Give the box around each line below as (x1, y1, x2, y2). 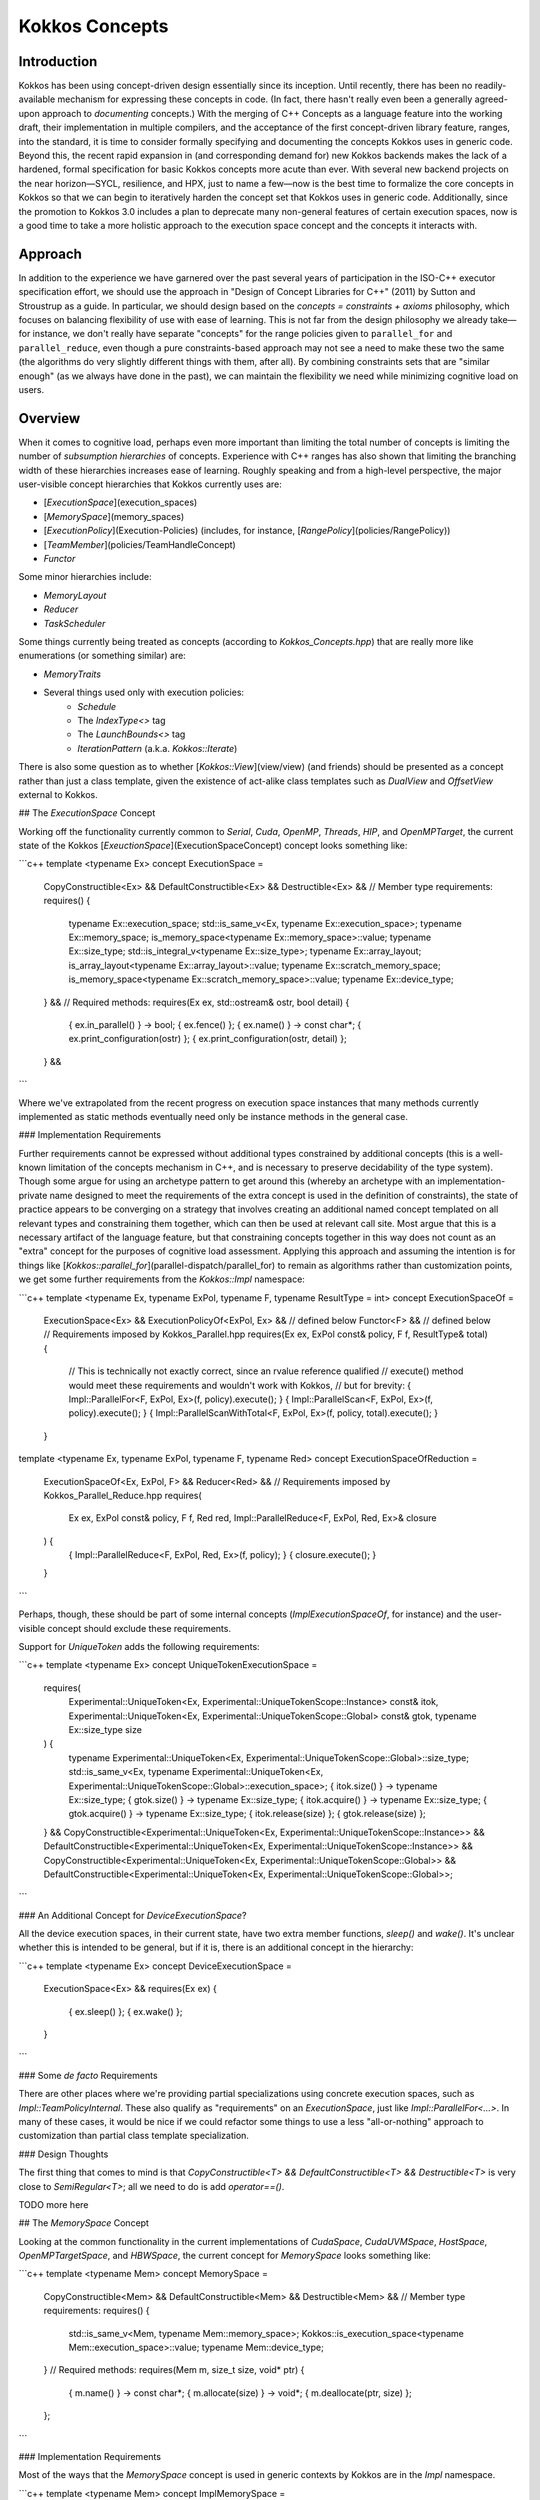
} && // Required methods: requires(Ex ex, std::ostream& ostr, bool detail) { (43, 996, 350, 1008)
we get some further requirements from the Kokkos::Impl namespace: (18, 1273, 305, 1285)
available (18, 93, 56, 105)
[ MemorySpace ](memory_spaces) (43, 510, 185, 522)
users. (18, 384, 45, 395)
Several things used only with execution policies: (43, 686, 245, 699)
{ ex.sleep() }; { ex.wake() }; (68, 2005, 184, 2017)
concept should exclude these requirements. (47, 1622, 232, 1634)
